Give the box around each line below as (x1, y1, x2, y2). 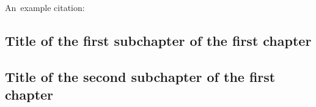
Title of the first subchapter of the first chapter (5, 31, 312, 50)
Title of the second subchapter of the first (5, 67, 276, 86)
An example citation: (5, 1, 85, 14)
